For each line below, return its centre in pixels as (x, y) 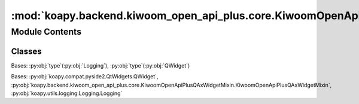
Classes (26, 51)
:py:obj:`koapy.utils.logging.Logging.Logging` (67, 93)
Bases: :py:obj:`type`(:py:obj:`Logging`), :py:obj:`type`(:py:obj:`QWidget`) (101, 65)
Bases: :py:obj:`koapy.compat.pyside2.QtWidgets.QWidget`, (85, 77)
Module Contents (46, 32)
